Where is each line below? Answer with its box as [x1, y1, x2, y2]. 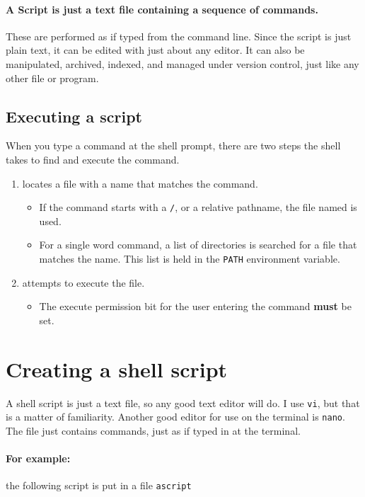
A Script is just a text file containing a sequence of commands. [6, 1, 318, 16]
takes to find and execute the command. [6, 152, 180, 166]
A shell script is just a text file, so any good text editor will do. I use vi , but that [6, 395, 360, 410]
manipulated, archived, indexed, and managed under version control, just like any [6, 56, 359, 71]
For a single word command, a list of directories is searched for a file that [39, 237, 357, 252]
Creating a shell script [6, 354, 228, 383]
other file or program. [6, 70, 99, 85]
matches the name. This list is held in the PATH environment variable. [39, 251, 340, 265]
